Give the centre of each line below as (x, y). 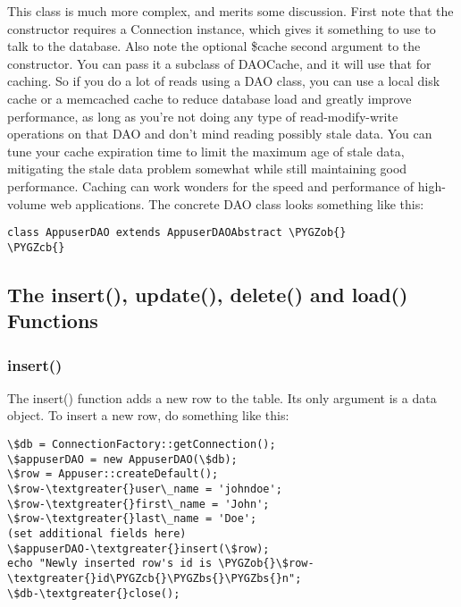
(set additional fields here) (97, 533)
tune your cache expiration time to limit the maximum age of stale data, (206, 151)
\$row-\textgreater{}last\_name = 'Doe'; (132, 519)
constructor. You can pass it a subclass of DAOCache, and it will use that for (219, 63)
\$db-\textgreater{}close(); (94, 593)
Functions (53, 320)
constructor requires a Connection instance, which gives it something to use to (222, 28)
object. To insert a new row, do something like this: (148, 415)
